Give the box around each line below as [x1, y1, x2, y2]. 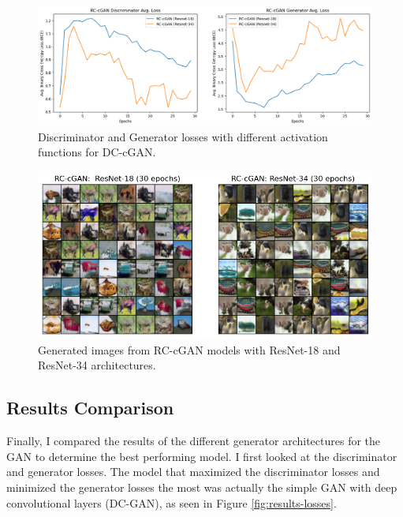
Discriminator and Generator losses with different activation [38, 128, 328, 144]
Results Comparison [6, 395, 174, 420]
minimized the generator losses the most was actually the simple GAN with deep [6, 478, 397, 495]
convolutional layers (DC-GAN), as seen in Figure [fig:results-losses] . [6, 494, 337, 511]
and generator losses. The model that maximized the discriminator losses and [6, 463, 380, 480]
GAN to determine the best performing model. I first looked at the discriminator [6, 448, 397, 464]
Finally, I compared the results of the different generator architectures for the [6, 433, 381, 449]
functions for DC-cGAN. [38, 144, 156, 160]
